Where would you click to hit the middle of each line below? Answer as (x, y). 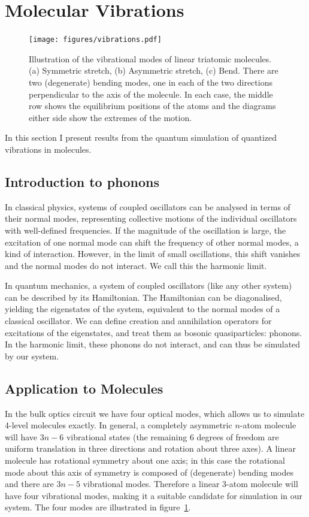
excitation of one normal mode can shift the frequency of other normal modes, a (152, 242)
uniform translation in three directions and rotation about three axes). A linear (150, 448)
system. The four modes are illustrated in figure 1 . (98, 507)
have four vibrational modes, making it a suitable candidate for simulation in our (154, 495)
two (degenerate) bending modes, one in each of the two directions (151, 82)
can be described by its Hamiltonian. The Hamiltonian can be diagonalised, (143, 297)
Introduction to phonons (82, 181)
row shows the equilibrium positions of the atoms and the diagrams (152, 106)
